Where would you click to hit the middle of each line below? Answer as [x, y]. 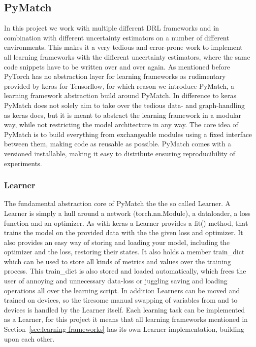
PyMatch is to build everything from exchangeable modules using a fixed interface [128, 134]
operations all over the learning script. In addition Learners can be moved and [122, 290]
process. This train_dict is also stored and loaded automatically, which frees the [125, 271]
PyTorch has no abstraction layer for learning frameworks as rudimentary [115, 76]
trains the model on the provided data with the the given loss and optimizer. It [124, 232]
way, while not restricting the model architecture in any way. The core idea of [121, 124]
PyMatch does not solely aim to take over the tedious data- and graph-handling [124, 105]
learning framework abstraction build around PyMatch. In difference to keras [120, 95]
